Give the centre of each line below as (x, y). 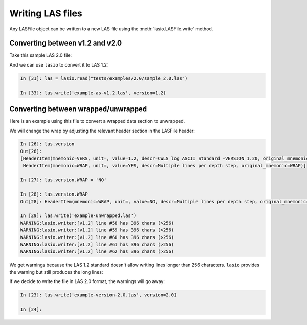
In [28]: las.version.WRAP (54, 194)
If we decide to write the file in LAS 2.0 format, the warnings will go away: (87, 281)
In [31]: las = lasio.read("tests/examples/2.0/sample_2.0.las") (104, 78)
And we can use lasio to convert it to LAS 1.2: (59, 64)
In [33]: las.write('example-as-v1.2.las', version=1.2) (93, 93)
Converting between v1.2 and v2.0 (66, 43)
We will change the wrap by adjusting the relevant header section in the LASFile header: (102, 131)
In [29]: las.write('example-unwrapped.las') (78, 216)
